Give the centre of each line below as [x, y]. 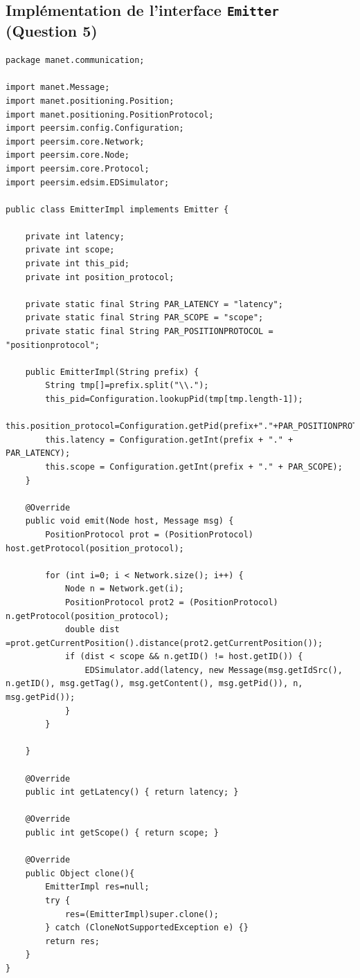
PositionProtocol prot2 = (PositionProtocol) [171, 602]
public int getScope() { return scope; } [122, 833]
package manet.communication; [75, 61]
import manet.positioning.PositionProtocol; [110, 114]
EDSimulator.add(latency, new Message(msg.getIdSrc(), [214, 670]
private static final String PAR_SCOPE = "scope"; [144, 318]
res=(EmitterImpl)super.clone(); [142, 914]
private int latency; [75, 236]
